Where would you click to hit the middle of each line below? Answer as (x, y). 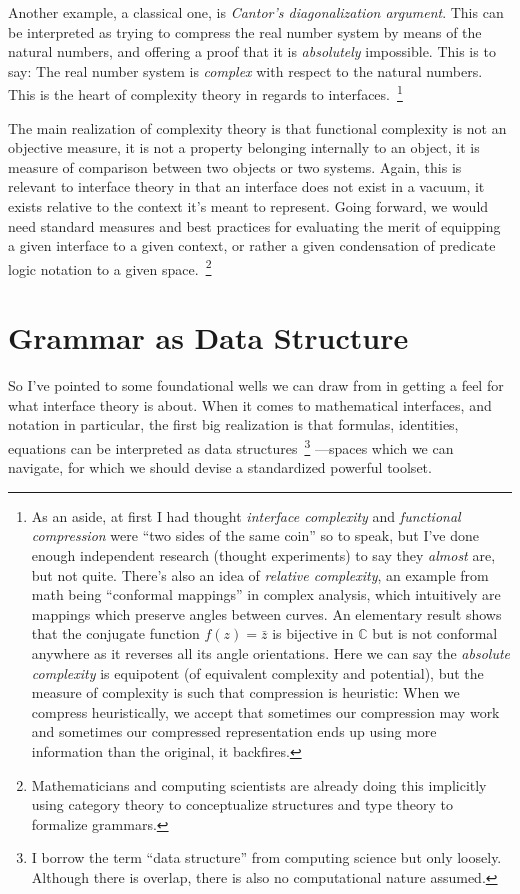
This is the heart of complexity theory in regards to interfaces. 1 (205, 93)
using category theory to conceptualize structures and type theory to (242, 804)
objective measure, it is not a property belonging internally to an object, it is (244, 147)
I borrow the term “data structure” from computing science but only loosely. (266, 857)
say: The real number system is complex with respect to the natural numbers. (245, 70)
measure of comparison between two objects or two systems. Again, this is (235, 166)
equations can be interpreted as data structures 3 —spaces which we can (231, 446)
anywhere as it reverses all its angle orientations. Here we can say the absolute (270, 652)
